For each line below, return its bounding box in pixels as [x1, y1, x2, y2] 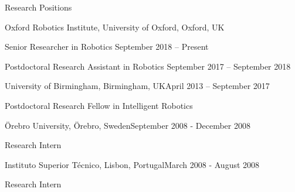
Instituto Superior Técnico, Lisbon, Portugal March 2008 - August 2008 [5, 158, 260, 170]
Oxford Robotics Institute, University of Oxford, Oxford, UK [5, 20, 225, 33]
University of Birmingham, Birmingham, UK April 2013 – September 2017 [5, 80, 270, 92]
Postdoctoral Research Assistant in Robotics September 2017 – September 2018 [5, 60, 291, 72]
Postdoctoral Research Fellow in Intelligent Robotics [5, 99, 193, 111]
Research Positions [5, 1, 72, 13]
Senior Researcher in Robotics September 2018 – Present [5, 40, 209, 53]
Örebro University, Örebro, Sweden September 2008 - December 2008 [5, 119, 250, 131]
